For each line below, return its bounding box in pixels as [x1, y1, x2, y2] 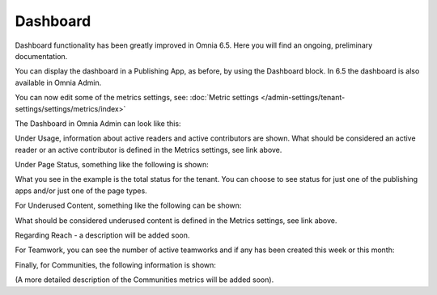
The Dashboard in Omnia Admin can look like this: [15, 118, 181, 129]
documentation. [15, 51, 68, 61]
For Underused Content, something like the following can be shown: [15, 200, 242, 210]
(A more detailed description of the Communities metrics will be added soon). [15, 275, 274, 284]
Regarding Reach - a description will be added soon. [15, 230, 190, 240]
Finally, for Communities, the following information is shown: [15, 259, 216, 270]
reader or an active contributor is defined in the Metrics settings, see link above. [15, 145, 282, 154]
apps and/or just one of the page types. [15, 186, 147, 196]
